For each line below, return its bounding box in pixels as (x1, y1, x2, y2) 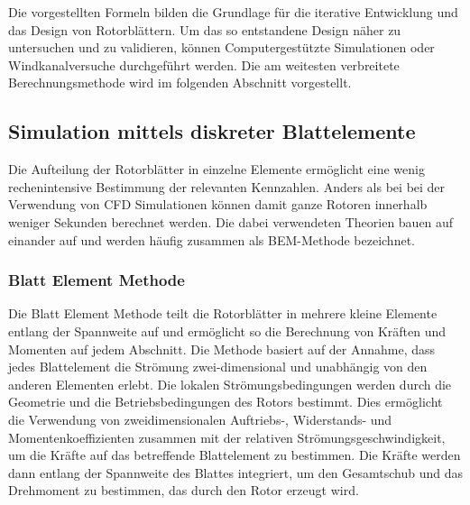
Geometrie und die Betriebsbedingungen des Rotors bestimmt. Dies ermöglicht (8, 392, 443, 411)
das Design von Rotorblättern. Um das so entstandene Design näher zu (8, 20, 401, 39)
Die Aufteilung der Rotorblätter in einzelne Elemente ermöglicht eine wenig (8, 160, 425, 179)
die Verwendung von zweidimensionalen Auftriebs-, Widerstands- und (8, 409, 392, 428)
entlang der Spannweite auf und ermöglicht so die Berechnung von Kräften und (8, 321, 447, 340)
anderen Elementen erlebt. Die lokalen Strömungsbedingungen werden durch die (8, 374, 452, 393)
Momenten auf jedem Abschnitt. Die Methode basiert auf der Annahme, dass (8, 339, 436, 358)
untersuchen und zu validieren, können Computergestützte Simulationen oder (8, 38, 435, 57)
